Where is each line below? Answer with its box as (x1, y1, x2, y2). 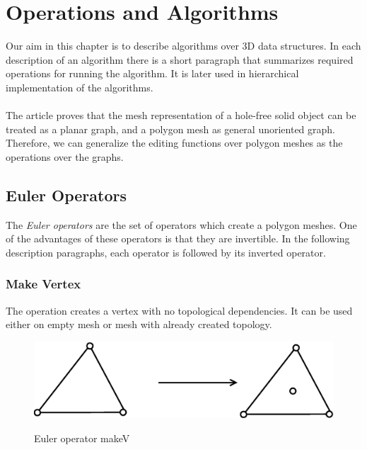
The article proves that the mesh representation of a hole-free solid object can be (6, 108, 356, 123)
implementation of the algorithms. (6, 79, 153, 94)
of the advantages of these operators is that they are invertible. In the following (6, 231, 350, 246)
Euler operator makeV (34, 430, 130, 445)
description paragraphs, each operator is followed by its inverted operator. (6, 244, 326, 259)
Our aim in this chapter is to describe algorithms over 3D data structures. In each (6, 38, 361, 53)
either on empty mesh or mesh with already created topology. (6, 317, 272, 332)
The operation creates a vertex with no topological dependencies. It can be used (6, 303, 353, 317)
